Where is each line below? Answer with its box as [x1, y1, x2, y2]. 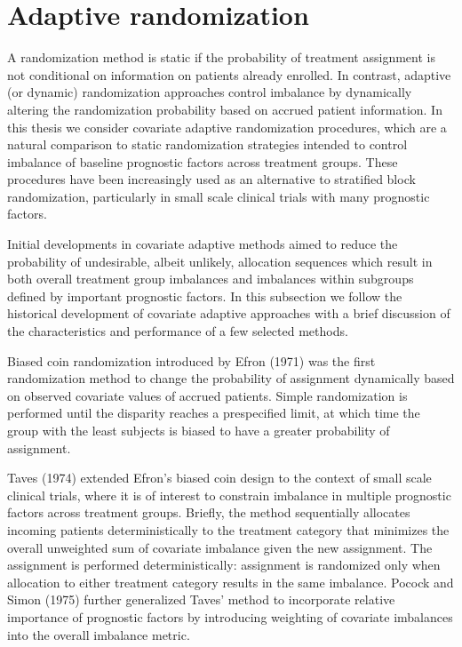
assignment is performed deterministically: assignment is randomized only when [7, 555, 441, 574]
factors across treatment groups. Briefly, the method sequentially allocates [7, 503, 410, 522]
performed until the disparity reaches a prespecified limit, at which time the [7, 403, 420, 422]
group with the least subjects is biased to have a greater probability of [7, 421, 390, 439]
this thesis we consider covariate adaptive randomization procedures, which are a [7, 117, 447, 136]
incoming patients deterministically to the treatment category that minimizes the [7, 520, 450, 539]
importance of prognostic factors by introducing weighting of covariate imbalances [7, 607, 453, 626]
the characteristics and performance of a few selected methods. [7, 322, 348, 340]
